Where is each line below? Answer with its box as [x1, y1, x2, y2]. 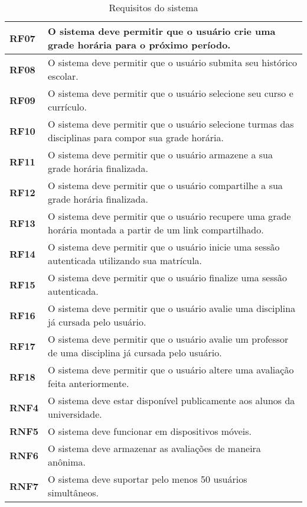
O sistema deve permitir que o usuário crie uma [48, 24, 276, 38]
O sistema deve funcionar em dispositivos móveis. [48, 424, 252, 438]
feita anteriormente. [48, 376, 129, 390]
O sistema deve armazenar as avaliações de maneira [48, 441, 261, 455]
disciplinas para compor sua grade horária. [48, 131, 224, 144]
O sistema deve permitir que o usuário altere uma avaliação [48, 363, 294, 376]
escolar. [48, 69, 79, 83]
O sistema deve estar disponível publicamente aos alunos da [48, 394, 295, 407]
